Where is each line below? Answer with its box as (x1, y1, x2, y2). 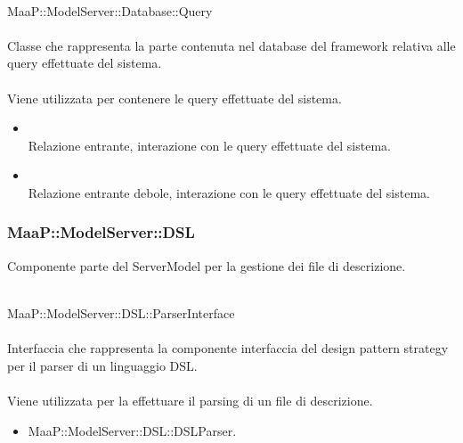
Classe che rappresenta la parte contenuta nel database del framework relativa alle (7, 36, 456, 54)
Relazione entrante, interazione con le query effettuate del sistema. (28, 135, 391, 154)
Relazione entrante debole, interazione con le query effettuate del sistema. (28, 183, 430, 201)
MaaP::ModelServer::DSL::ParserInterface (7, 303, 235, 322)
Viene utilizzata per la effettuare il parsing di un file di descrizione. (7, 390, 373, 409)
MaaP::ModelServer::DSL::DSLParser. (28, 421, 237, 439)
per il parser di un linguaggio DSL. (7, 356, 198, 374)
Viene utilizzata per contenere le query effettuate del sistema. (7, 88, 342, 107)
